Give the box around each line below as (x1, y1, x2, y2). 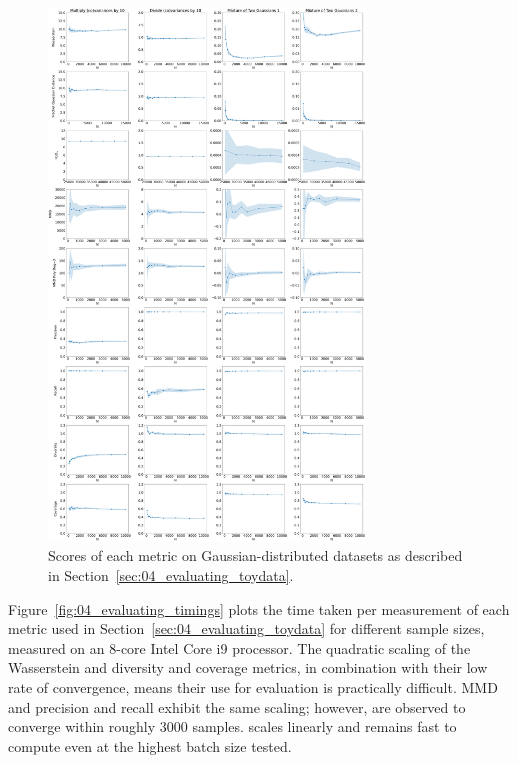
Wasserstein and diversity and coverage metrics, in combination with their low (8, 657, 488, 678)
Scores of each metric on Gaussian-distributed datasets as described (48, 545, 463, 566)
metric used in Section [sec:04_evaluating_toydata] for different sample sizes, (8, 618, 485, 639)
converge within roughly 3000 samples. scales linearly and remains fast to (8, 716, 457, 737)
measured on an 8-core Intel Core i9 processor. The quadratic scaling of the (8, 637, 471, 658)
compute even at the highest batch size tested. (8, 735, 292, 756)
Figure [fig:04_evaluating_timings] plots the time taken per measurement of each (8, 598, 510, 619)
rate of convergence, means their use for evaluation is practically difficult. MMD (8, 676, 498, 697)
